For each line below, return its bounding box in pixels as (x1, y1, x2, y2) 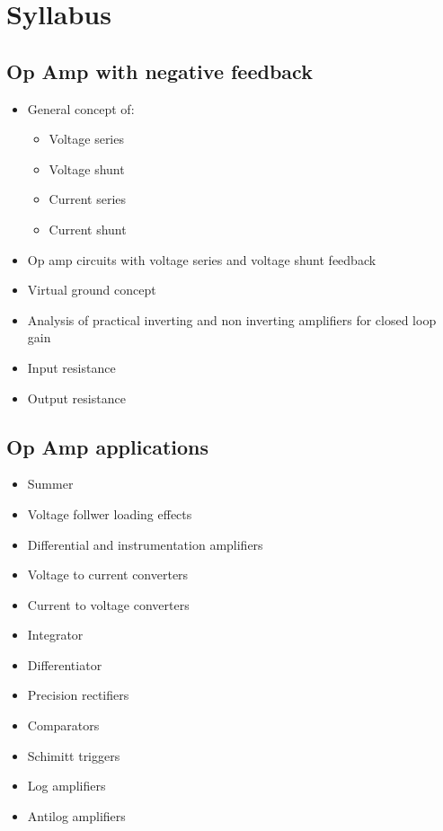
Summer (27, 474, 74, 493)
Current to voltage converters (27, 595, 190, 614)
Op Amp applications (6, 432, 208, 460)
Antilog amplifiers (27, 806, 126, 825)
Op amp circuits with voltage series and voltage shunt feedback (27, 250, 377, 269)
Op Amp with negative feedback (6, 57, 313, 84)
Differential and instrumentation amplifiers (27, 535, 263, 553)
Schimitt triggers (27, 746, 120, 765)
